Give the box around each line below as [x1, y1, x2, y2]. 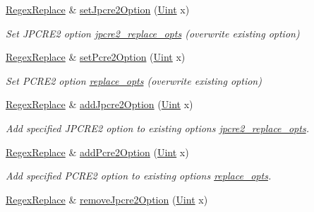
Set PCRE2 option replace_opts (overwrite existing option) [6, 73, 262, 88]
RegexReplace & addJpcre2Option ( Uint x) [6, 97, 193, 112]
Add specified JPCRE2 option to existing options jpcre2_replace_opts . [6, 120, 309, 135]
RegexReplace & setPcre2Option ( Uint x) [6, 49, 186, 64]
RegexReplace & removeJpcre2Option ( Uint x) [6, 192, 208, 206]
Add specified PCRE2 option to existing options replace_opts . [6, 168, 272, 183]
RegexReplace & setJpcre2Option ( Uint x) [6, 2, 190, 16]
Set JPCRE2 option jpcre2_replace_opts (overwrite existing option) [6, 25, 300, 40]
